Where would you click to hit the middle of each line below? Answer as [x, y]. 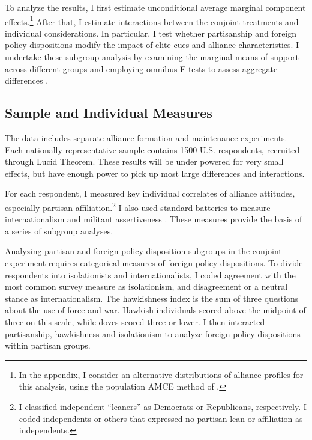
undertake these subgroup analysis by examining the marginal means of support [152, 57]
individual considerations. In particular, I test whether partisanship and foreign [151, 33]
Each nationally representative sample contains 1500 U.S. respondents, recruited [152, 149]
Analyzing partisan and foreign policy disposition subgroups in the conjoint [143, 251]
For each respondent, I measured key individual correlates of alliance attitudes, [150, 193]
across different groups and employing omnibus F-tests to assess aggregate [141, 68]
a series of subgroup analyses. [59, 231]
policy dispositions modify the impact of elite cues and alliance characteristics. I [152, 45]
